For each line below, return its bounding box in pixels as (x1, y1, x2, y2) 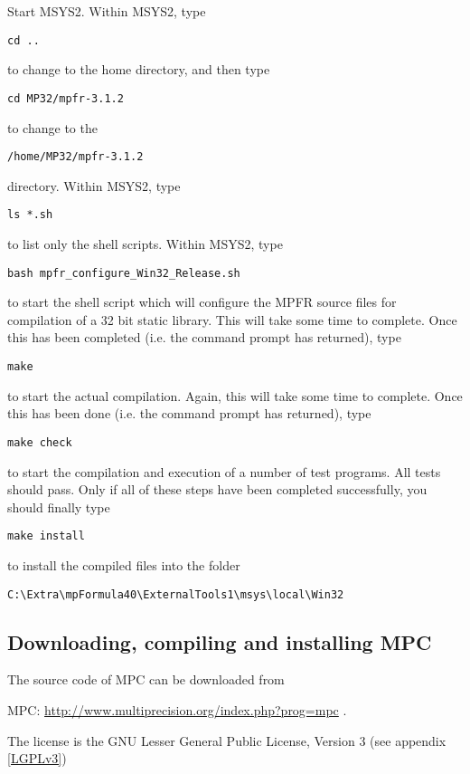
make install (7, 530, 85, 543)
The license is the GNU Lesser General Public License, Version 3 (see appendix (7, 731, 446, 750)
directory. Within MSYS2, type (7, 176, 181, 195)
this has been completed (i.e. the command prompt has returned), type (7, 328, 401, 347)
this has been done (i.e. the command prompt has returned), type (7, 404, 371, 423)
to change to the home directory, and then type (7, 60, 270, 79)
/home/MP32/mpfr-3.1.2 (7, 150, 144, 164)
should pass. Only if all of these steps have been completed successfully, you (7, 480, 428, 499)
